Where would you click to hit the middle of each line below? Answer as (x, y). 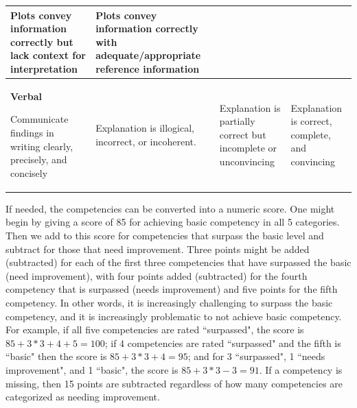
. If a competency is (301, 369)
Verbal (26, 96)
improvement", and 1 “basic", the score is (92, 369)
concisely (29, 172)
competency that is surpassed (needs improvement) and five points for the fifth (172, 289)
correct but (243, 134)
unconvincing (247, 161)
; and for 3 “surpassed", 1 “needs (256, 356)
